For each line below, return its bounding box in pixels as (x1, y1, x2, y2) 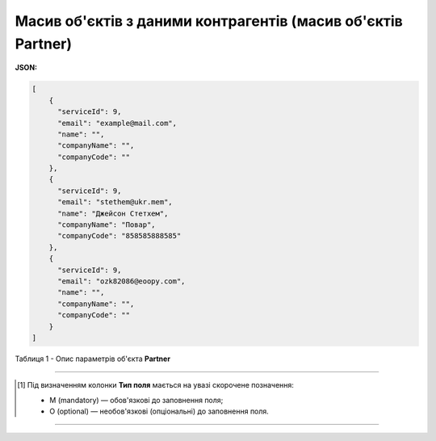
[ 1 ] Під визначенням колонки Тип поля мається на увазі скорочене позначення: (17, 380, 295, 390)
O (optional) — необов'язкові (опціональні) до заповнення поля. (49, 406, 270, 416)
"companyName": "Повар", (57, 220, 157, 229)
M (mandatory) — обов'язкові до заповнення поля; (49, 395, 224, 405)
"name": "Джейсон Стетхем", (57, 208, 169, 218)
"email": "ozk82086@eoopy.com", (57, 276, 186, 286)
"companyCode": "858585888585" (57, 231, 182, 241)
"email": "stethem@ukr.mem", (57, 198, 173, 207)
